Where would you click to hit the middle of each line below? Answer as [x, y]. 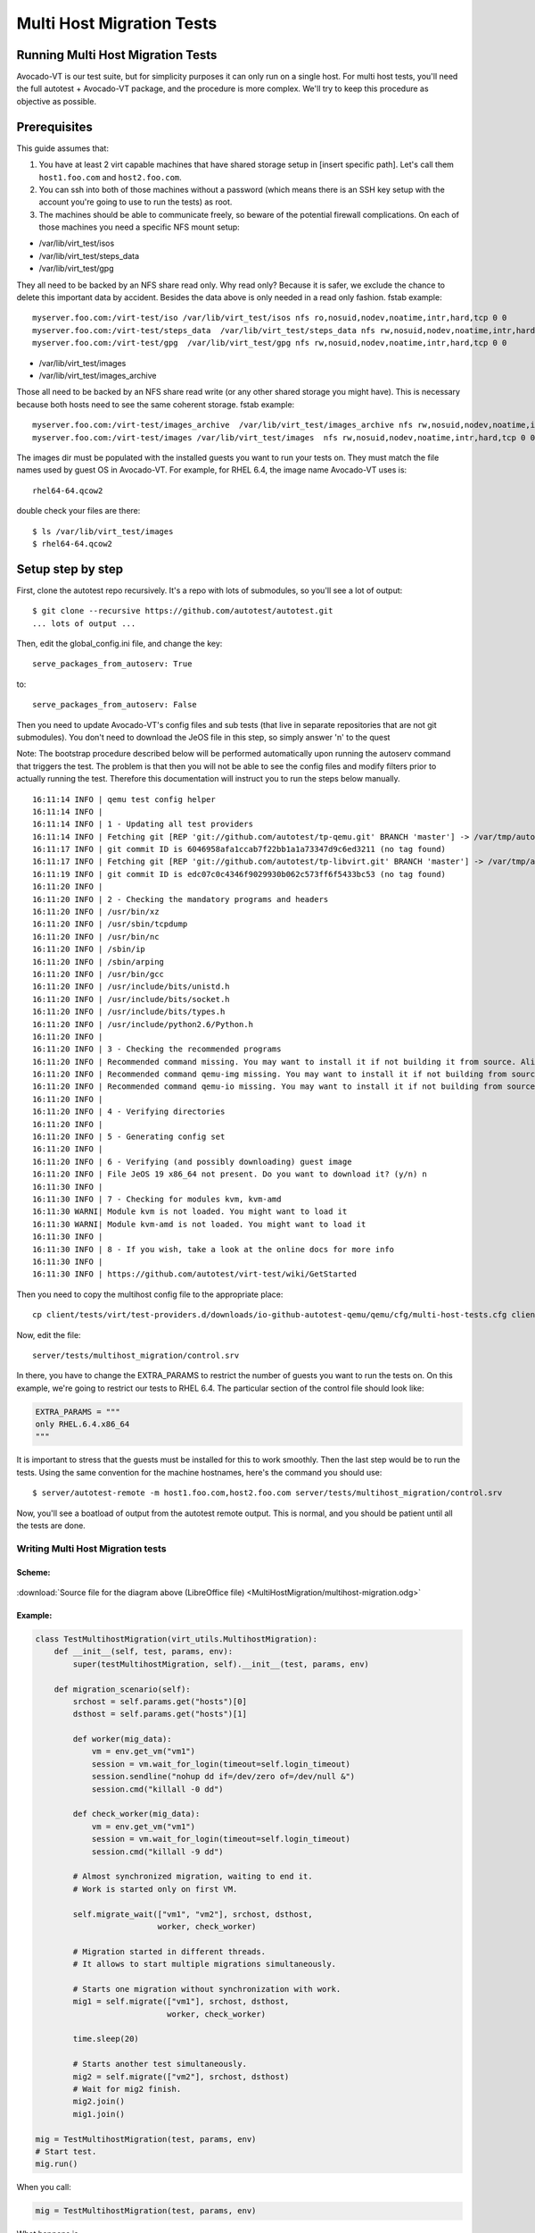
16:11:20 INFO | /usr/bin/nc [96, 937]
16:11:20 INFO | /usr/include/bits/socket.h [132, 999]
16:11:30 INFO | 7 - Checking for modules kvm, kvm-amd [157, 1199]
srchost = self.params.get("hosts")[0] [160, 1701]
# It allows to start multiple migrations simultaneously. [205, 1964]
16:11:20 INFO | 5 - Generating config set [129, 1137]
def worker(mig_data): [123, 1739]
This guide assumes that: [62, 148]
